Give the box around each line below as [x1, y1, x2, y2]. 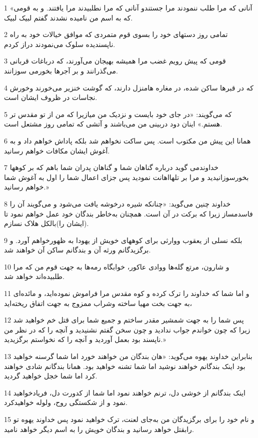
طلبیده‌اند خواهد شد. [4, 271, 64, 281]
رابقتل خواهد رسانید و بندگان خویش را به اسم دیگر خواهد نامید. [4, 423, 194, 434]
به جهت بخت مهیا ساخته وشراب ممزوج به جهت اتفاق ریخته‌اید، [4, 297, 192, 308]
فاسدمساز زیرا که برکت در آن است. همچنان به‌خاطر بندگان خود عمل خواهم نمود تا [4, 208, 253, 218]
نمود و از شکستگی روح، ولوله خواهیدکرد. [4, 397, 127, 407]
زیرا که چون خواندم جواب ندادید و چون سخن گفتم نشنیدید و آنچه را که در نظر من [4, 324, 250, 334]
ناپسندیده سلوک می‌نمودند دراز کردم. [4, 38, 115, 49]
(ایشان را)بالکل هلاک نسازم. [4, 218, 89, 228]
